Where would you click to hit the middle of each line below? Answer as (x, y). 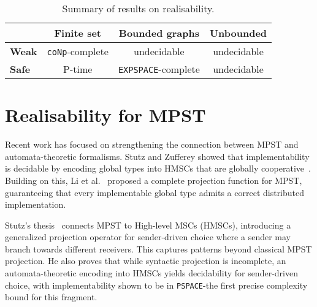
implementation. (36, 204)
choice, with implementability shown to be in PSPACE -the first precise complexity (156, 285)
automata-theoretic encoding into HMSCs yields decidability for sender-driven (151, 273)
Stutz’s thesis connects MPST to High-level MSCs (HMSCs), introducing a (148, 225)
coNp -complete (78, 51)
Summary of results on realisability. (138, 8)
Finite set (78, 33)
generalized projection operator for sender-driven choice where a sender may (148, 237)
